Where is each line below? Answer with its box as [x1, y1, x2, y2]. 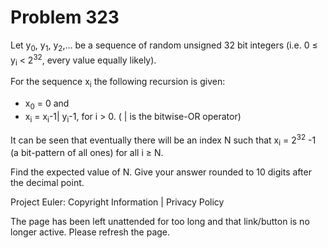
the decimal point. [10, 177, 85, 189]
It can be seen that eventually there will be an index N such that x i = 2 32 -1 [10, 132, 317, 148]
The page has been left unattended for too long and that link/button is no [10, 216, 310, 228]
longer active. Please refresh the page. [10, 226, 171, 238]
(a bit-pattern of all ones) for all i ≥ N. [10, 147, 164, 159]
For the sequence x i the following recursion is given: [10, 76, 226, 90]
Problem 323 [10, 6, 120, 29]
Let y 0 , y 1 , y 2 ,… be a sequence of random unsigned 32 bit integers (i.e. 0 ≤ [10, 39, 318, 53]
